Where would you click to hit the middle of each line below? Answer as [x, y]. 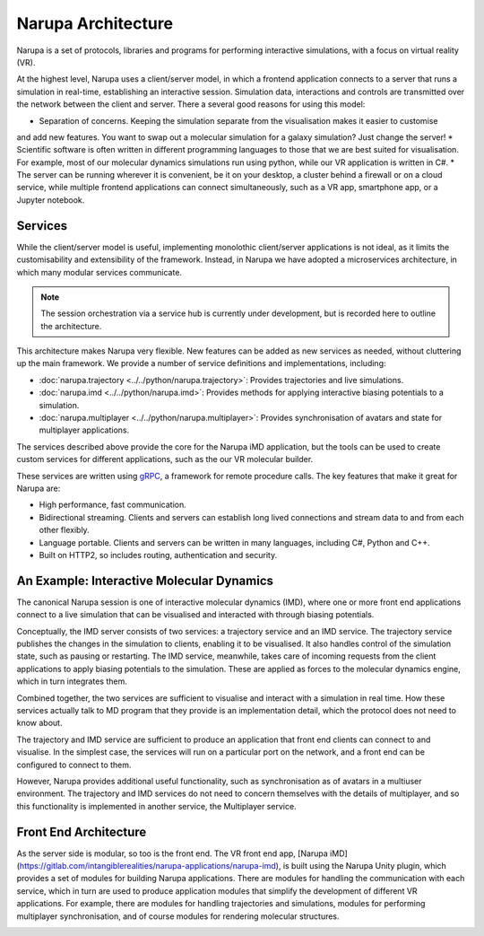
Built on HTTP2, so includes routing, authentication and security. [158, 555]
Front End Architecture [82, 831]
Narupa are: [39, 488]
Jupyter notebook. [51, 200]
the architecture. [71, 326]
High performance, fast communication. [113, 505]
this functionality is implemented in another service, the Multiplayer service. [156, 806]
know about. [39, 723]
